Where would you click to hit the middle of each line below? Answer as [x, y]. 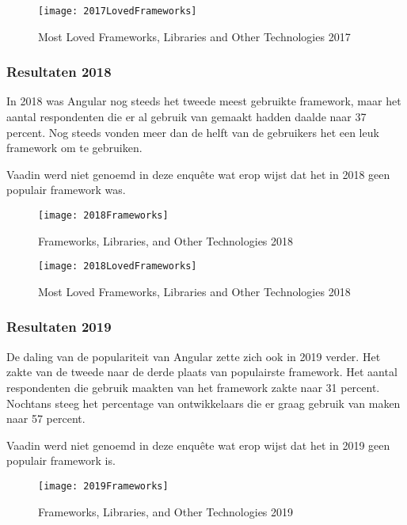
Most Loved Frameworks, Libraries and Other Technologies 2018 [194, 291]
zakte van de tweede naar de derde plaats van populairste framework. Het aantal [202, 372]
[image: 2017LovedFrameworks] [118, 11]
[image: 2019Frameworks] [103, 486]
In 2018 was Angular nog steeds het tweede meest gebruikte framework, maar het [204, 101]
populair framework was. [66, 190]
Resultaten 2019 [59, 327]
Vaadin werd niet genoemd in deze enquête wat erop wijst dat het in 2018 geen [198, 174]
